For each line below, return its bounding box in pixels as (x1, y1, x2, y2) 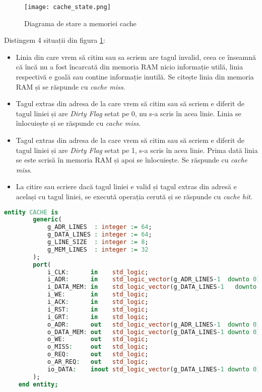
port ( (33, 261, 51, 268)
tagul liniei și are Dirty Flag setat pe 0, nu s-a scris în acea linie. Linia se (16, 108, 241, 118)
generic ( (33, 216, 62, 223)
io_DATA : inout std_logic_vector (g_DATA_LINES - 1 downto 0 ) (47, 365, 260, 373)
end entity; (18, 380, 58, 388)
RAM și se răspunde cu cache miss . (16, 81, 125, 92)
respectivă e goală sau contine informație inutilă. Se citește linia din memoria (16, 71, 254, 82)
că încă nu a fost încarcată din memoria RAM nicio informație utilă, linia (16, 61, 243, 72)
